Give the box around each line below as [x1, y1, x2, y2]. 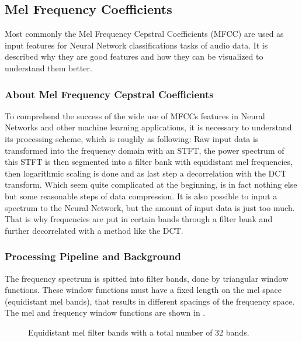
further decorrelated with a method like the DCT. [5, 224, 183, 236]
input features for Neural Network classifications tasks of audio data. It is [5, 39, 268, 51]
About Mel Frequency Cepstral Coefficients [5, 87, 214, 101]
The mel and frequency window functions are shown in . [5, 306, 206, 319]
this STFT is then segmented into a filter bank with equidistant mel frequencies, [5, 156, 293, 168]
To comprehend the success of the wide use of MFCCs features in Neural [5, 109, 265, 122]
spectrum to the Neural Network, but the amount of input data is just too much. [5, 201, 295, 213]
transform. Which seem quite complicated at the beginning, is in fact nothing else [5, 178, 297, 191]
